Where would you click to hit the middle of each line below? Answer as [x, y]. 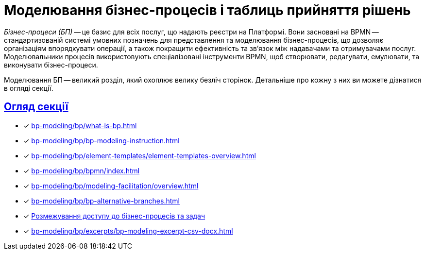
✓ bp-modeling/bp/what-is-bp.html [80, 125]
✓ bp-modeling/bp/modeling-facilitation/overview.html [111, 186]
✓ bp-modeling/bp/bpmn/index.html [82, 170]
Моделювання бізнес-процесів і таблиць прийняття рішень [207, 10]
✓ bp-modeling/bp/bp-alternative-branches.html [102, 201]
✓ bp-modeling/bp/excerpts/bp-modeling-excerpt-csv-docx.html [128, 231]
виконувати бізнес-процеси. [51, 65]
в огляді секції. [29, 88]
